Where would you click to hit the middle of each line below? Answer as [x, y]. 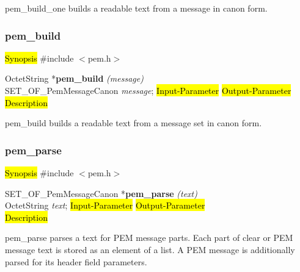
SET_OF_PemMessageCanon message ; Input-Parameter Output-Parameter [148, 90]
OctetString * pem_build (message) [74, 78]
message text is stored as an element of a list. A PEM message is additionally [150, 249]
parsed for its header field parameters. [76, 261]
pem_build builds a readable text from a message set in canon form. [134, 123]
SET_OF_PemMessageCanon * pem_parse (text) [101, 193]
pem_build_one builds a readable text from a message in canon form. [136, 8]
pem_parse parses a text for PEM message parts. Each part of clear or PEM [149, 238]
